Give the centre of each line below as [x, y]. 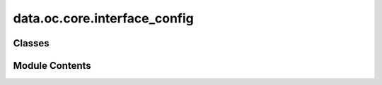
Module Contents [52, 66]
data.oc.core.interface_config [103, 18]
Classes [31, 43]
